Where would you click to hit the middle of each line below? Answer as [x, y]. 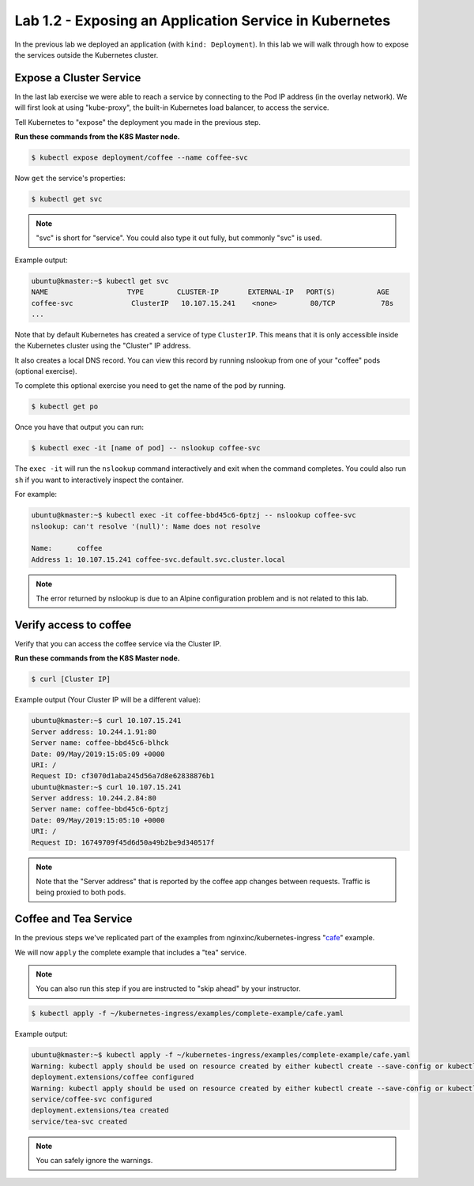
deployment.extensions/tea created [100, 1111]
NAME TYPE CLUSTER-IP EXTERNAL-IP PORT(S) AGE [211, 292]
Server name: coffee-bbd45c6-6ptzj [100, 809]
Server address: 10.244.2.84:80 [94, 798]
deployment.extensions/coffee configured [113, 1077]
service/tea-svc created [79, 1121]
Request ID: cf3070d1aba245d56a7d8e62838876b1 [123, 776]
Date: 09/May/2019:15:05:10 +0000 [98, 820]
